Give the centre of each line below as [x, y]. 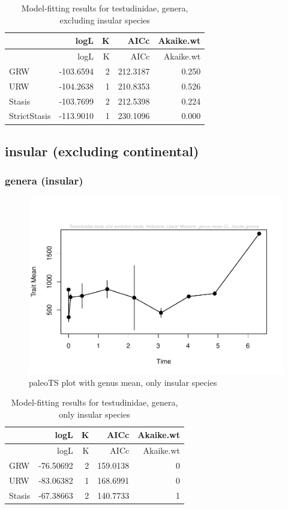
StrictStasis [30, 116]
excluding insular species [105, 20]
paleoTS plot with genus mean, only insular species [123, 382]
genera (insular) [44, 181]
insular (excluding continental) [102, 151]
